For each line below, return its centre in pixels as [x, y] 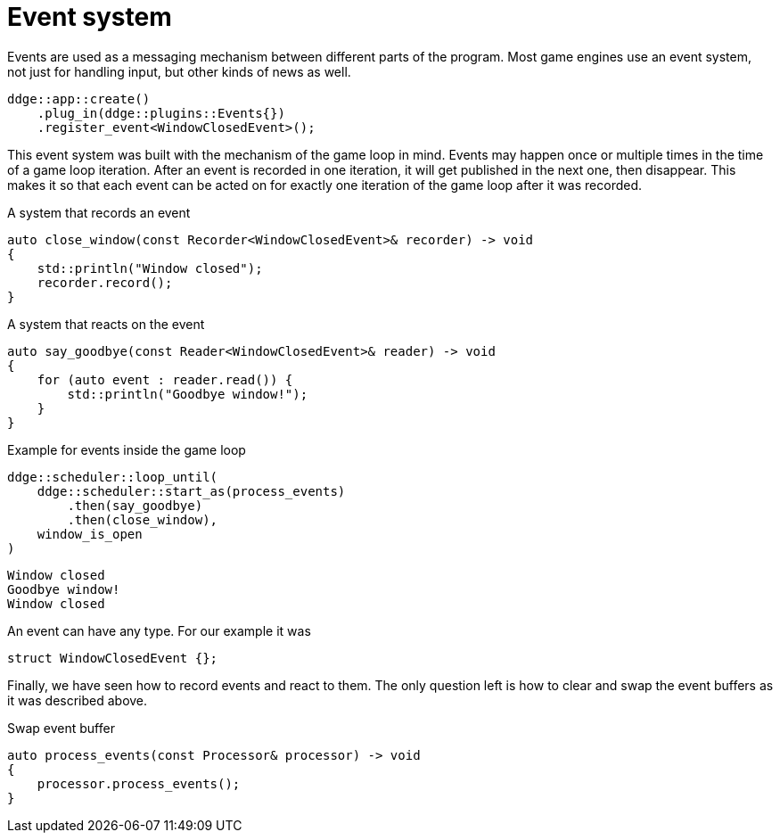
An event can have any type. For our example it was [159, 630]
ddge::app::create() [79, 99]
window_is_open [90, 534]
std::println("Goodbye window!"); [188, 394]
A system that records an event [99, 212]
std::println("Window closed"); [150, 268]
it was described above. [78, 700]
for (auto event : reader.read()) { [165, 379]
